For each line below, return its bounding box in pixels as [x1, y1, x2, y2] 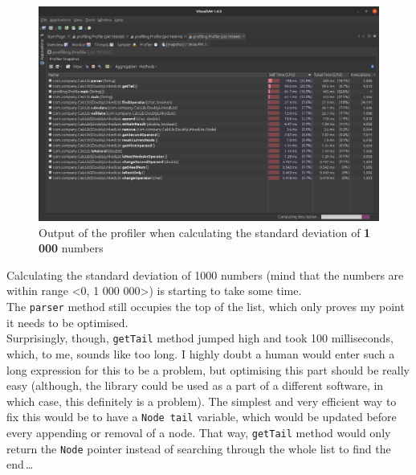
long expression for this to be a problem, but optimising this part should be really [6, 361, 410, 378]
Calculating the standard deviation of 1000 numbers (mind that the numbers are [6, 266, 404, 283]
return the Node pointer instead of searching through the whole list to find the [6, 440, 391, 457]
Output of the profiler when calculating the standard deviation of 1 [39, 223, 371, 240]
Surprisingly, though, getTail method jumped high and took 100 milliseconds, [6, 330, 394, 346]
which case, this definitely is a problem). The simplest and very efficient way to [6, 392, 397, 409]
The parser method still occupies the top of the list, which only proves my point [6, 298, 405, 315]
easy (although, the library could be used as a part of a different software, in [6, 377, 384, 394]
